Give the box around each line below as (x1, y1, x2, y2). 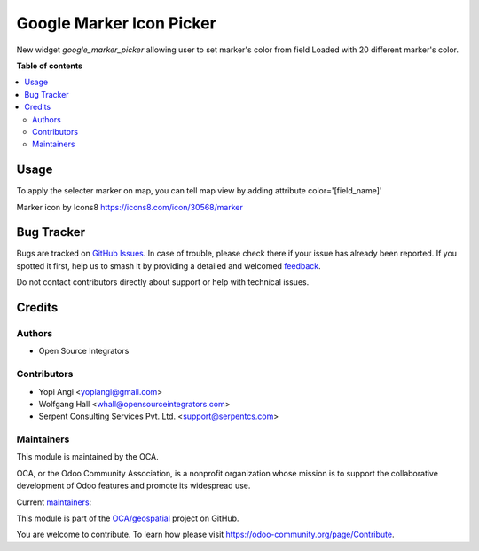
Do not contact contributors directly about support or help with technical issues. (16, 277, 310, 287)
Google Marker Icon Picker (16, 13, 216, 33)
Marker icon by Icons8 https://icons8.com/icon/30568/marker (16, 201, 243, 212)
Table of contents (16, 60, 83, 71)
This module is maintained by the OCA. (16, 452, 159, 462)
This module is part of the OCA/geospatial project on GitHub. (16, 513, 239, 523)
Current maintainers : (16, 497, 92, 508)
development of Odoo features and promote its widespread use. (16, 480, 251, 492)
